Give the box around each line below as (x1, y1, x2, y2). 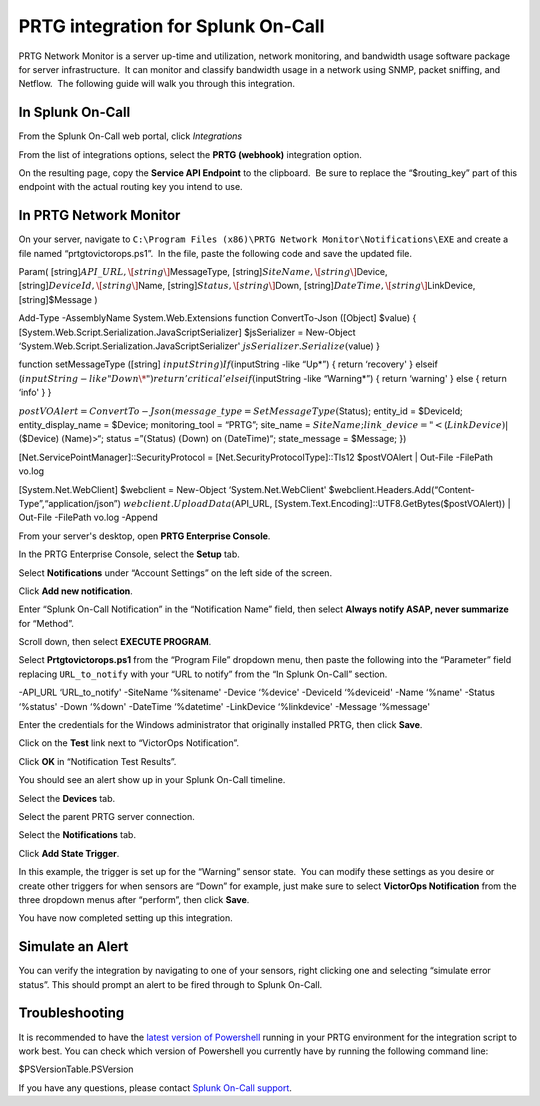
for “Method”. (18, 617, 74, 629)
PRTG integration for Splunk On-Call (18, 15, 325, 37)
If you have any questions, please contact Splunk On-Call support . (18, 1081, 292, 1094)
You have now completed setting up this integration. (18, 912, 234, 924)
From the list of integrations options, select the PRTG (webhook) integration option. (18, 148, 362, 160)
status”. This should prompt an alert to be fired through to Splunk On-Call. (18, 978, 323, 990)
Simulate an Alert (18, 938, 129, 955)
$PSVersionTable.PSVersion (18, 1063, 134, 1075)
